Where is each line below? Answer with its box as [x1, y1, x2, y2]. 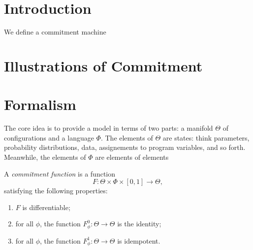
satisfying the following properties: [4, 185, 108, 196]
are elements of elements [95, 152, 169, 162]
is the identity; [117, 218, 161, 229]
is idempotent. [117, 235, 160, 246]
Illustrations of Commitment [4, 55, 203, 75]
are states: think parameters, [162, 132, 250, 143]
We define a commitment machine [4, 27, 106, 37]
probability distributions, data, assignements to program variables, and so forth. [4, 142, 246, 152]
